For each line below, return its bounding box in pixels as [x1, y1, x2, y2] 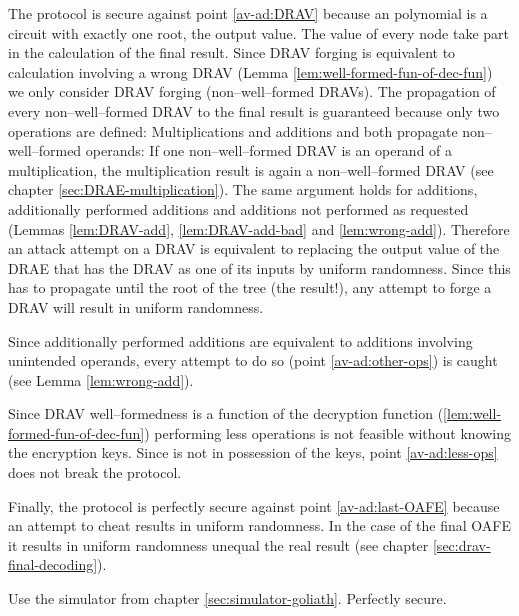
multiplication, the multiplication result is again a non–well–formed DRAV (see [8, 159, 494, 180]
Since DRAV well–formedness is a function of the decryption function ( [8, 403, 444, 424]
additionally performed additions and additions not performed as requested [8, 198, 469, 219]
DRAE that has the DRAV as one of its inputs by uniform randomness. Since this [8, 257, 511, 278]
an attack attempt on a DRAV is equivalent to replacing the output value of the [8, 238, 500, 259]
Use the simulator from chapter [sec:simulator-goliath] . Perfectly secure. [8, 588, 447, 609]
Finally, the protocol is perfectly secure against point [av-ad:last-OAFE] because [8, 495, 500, 516]
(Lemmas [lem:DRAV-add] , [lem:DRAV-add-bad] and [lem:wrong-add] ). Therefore [8, 218, 510, 239]
